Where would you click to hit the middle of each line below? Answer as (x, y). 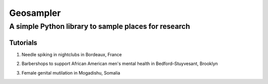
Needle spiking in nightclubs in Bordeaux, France (72, 54)
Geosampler (35, 13)
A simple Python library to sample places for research (100, 26)
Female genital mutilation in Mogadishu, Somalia (71, 73)
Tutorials (23, 42)
